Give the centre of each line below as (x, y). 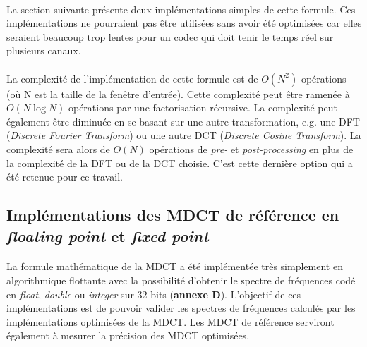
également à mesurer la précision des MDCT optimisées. (128, 335)
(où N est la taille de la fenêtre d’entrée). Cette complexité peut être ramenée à (178, 93)
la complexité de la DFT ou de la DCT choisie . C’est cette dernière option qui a (180, 163)
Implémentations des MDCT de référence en (173, 215)
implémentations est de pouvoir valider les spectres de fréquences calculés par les (181, 308)
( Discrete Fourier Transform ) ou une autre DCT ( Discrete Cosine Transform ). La (184, 135)
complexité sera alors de (58, 148)
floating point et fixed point (108, 235)
